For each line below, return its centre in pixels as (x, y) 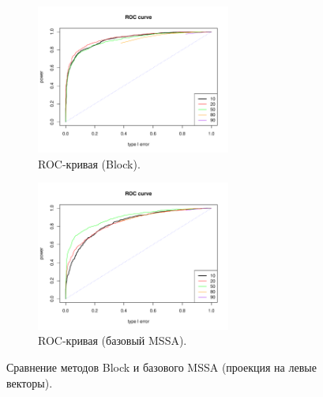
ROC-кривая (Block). (89, 163)
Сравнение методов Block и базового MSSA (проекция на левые (161, 367)
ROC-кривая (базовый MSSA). (113, 340)
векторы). (30, 382)
